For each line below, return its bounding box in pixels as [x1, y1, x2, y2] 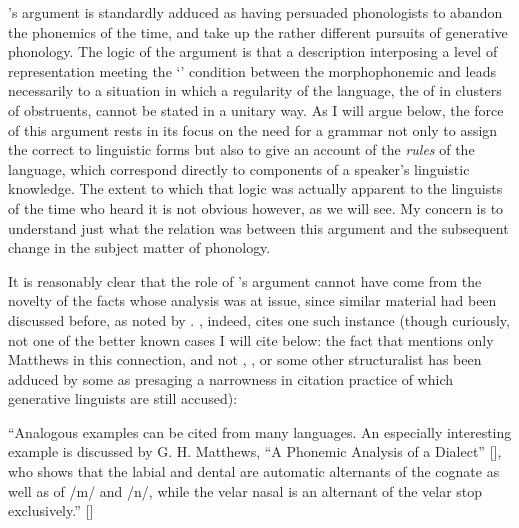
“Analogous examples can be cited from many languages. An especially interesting [8, 421, 512, 442]
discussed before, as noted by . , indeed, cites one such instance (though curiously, [8, 309, 510, 330]
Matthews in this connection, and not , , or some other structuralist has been [8, 349, 482, 370]
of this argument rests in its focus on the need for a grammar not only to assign [8, 119, 498, 140]
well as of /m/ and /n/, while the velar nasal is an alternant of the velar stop [8, 480, 483, 501]
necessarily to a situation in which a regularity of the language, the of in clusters [8, 80, 502, 101]
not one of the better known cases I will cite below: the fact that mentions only [8, 329, 494, 350]
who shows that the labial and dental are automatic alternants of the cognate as [8, 461, 500, 482]
